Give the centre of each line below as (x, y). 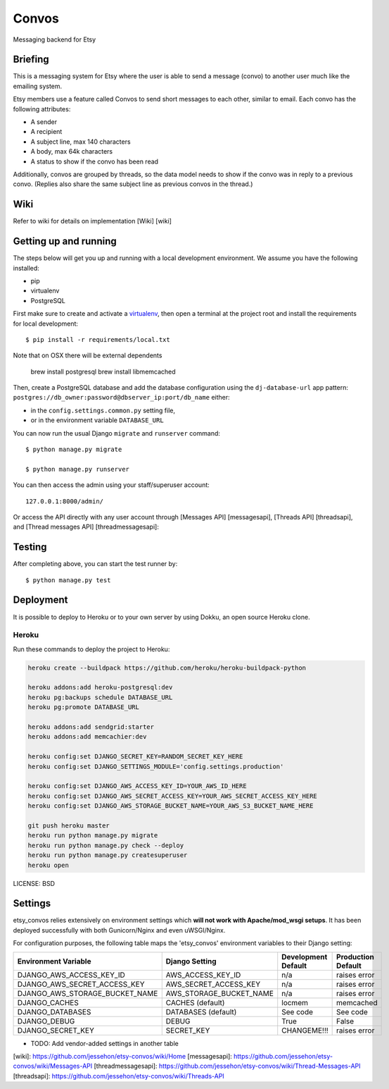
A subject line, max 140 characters (81, 142)
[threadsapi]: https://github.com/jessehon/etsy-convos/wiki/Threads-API (119, 1076)
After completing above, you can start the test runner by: (95, 564)
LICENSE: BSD (34, 883)
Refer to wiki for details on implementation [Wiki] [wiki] (93, 221)
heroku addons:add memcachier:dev (87, 737)
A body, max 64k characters (72, 152)
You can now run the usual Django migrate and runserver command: (117, 433)
